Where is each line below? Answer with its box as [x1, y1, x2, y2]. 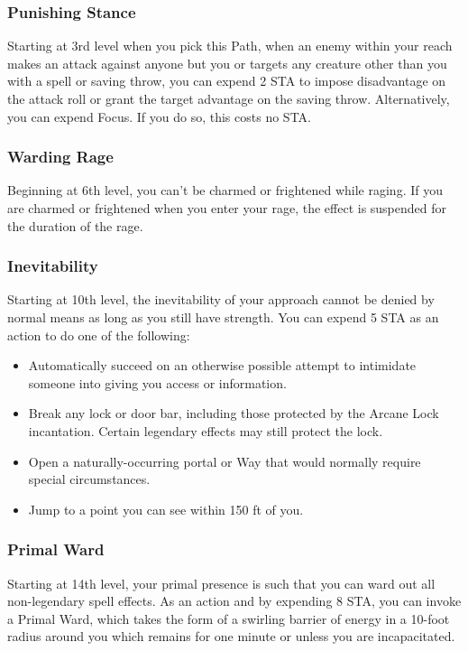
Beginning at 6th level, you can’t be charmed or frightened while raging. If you [7, 181, 443, 200]
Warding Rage [7, 145, 114, 168]
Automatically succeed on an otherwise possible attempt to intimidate [28, 356, 417, 375]
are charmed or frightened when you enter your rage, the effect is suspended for [7, 199, 447, 217]
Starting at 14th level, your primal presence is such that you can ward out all [7, 573, 436, 592]
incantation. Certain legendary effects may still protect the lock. [28, 421, 383, 440]
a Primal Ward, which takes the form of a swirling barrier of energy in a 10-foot [7, 609, 450, 628]
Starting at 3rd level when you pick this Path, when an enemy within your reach [7, 36, 453, 55]
